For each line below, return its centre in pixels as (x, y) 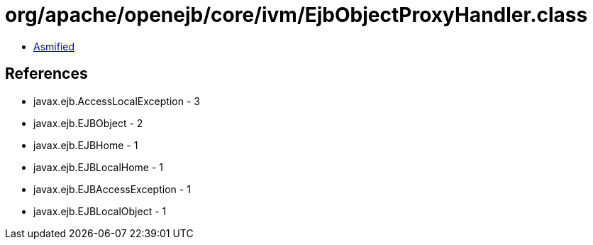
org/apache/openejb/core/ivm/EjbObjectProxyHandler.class (296, 15)
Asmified (54, 46)
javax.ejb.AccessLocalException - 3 (117, 101)
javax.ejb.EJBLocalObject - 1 (100, 211)
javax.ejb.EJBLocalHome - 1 (99, 167)
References (46, 74)
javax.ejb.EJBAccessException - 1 (112, 189)
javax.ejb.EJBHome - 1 (86, 145)
